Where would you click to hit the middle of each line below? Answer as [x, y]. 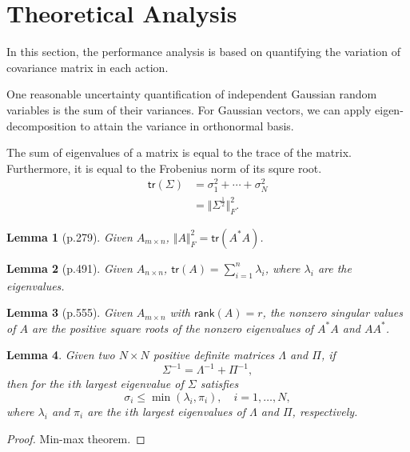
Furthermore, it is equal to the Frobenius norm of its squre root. [164, 168]
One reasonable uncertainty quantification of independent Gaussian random [192, 94]
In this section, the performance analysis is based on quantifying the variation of [203, 52]
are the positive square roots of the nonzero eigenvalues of [173, 328]
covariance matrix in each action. [88, 67]
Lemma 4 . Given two [61, 355]
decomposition [42, 125]
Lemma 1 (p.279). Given [70, 236]
